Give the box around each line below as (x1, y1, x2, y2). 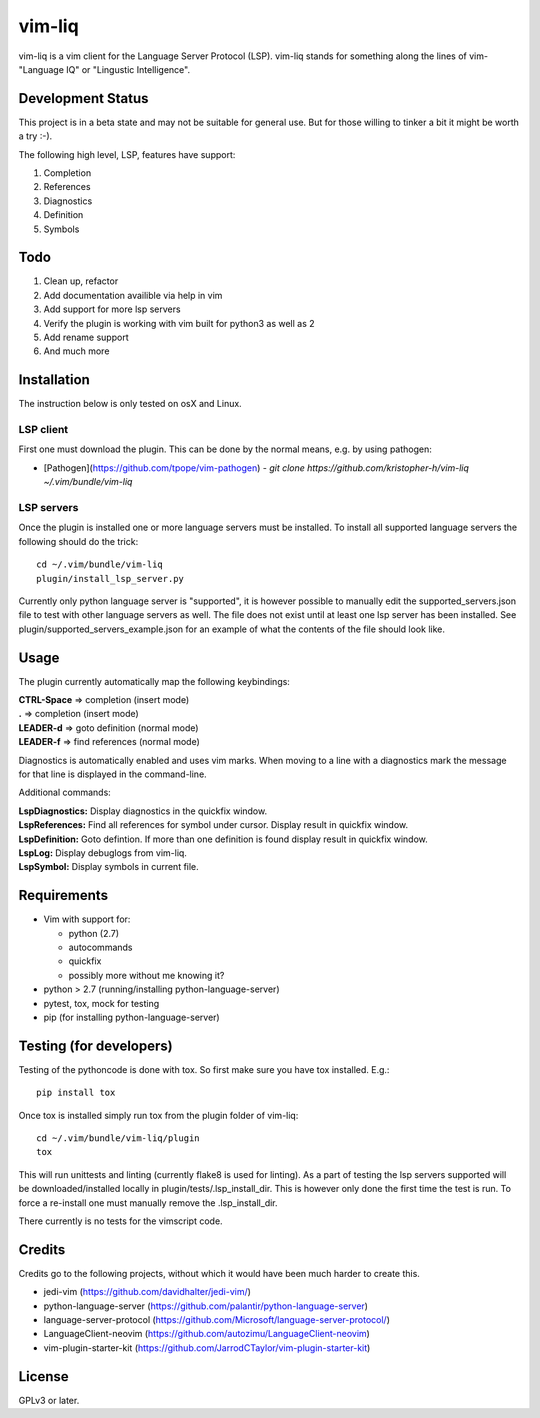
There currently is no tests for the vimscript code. (18, 1215, 224, 1227)
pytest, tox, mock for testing (43, 997, 160, 1009)
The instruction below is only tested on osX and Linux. (18, 398, 242, 410)
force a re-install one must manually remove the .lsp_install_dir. (18, 1196, 279, 1209)
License (18, 1368, 69, 1385)
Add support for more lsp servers (43, 303, 181, 315)
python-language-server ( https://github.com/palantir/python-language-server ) (43, 1300, 369, 1312)
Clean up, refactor (43, 275, 119, 287)
